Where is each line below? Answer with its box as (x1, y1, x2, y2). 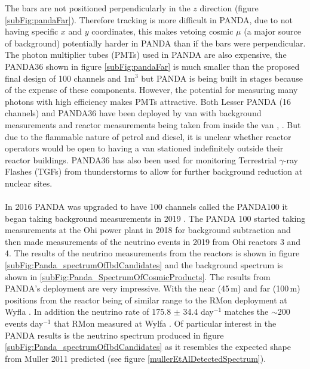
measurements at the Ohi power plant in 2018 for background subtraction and (5, 224, 291, 236)
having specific (5, 25, 59, 38)
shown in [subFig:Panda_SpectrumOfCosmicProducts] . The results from (5, 270, 271, 283)
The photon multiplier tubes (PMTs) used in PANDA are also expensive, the (5, 48, 287, 61)
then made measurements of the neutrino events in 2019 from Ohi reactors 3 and (5, 235, 301, 247)
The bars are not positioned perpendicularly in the (5, 2, 191, 14)
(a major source (244, 25, 302, 38)
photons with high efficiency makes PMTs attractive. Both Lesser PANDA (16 (5, 95, 291, 107)
